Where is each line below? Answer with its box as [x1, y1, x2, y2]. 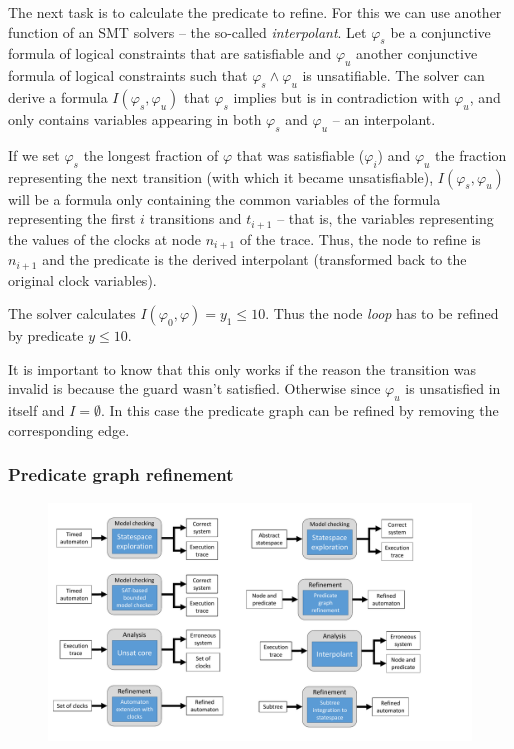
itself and [8, 400, 65, 421]
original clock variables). [8, 269, 157, 290]
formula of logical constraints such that [8, 65, 248, 86]
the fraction [435, 144, 507, 165]
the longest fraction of [83, 144, 219, 165]
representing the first [8, 208, 136, 229]
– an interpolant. [332, 108, 436, 129]
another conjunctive [356, 43, 478, 64]
